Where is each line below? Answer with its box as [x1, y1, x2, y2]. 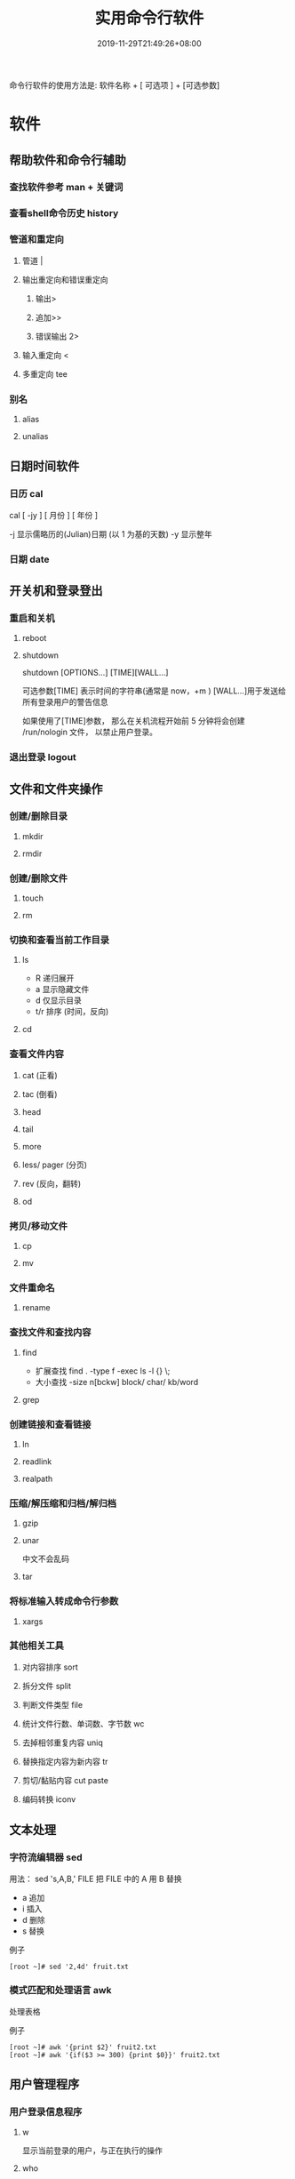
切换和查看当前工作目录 [9, 934, 109, 947]
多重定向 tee [21, 368, 68, 379]
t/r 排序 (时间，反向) [35, 1006, 109, 1017]
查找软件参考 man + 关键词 [9, 181, 124, 194]
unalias [21, 430, 49, 441]
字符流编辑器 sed [9, 1851, 83, 1863]
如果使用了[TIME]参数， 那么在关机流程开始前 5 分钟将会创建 [21, 716, 245, 726]
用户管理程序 [9, 2077, 80, 2092]
